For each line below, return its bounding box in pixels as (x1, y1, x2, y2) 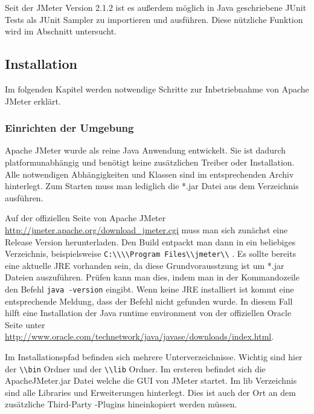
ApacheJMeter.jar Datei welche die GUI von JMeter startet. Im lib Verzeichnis (5, 374, 297, 387)
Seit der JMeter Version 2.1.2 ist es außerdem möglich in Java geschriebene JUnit (5, 1, 307, 13)
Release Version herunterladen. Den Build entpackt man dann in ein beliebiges (5, 235, 296, 248)
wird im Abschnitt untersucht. (5, 25, 117, 37)
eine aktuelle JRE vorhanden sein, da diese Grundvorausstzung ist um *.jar (5, 259, 284, 271)
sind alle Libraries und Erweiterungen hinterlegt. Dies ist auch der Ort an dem (5, 386, 296, 398)
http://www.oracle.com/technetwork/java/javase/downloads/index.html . (5, 330, 274, 343)
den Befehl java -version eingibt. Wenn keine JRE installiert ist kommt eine (5, 282, 294, 295)
